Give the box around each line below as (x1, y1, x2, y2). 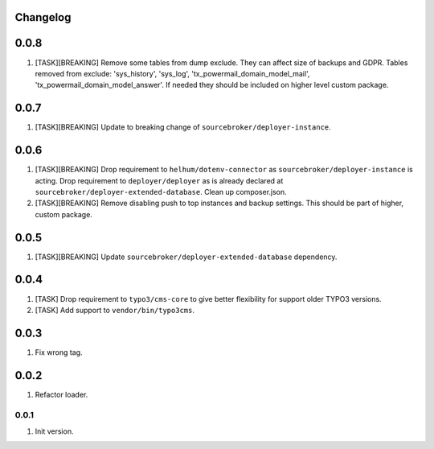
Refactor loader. (35, 389, 88, 399)
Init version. (35, 426, 74, 436)
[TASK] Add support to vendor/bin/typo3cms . (35, 305, 194, 315)
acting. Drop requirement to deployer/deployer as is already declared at (35, 175, 284, 185)
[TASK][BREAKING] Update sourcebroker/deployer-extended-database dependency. (35, 252, 338, 262)
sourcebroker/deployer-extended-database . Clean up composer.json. (35, 187, 287, 196)
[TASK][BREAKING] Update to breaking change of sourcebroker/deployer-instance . (35, 122, 331, 132)
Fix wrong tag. (35, 347, 84, 357)
